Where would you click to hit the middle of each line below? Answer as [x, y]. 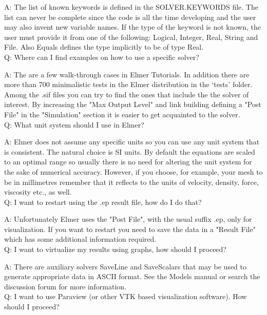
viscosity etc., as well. [38, 192]
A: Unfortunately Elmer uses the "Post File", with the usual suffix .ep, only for [128, 219]
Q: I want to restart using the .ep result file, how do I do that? [103, 202]
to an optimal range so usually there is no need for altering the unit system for [128, 162]
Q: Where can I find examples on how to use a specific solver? [102, 57]
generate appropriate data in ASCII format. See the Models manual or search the [132, 276]
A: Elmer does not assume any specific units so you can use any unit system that [132, 142]
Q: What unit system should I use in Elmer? [74, 124]
